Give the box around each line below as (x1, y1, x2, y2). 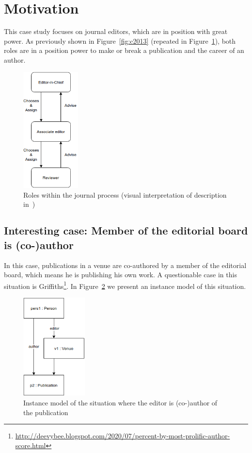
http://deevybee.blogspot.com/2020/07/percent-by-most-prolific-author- (15, 431, 230, 441)
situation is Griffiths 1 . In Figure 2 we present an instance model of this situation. (4, 279, 246, 291)
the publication (23, 407, 68, 417)
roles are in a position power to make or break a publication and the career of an (4, 45, 244, 55)
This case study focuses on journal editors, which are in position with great (4, 26, 228, 36)
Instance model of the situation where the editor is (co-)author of (23, 398, 218, 408)
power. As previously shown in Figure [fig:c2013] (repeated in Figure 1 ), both (4, 35, 236, 46)
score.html (15, 440, 46, 450)
